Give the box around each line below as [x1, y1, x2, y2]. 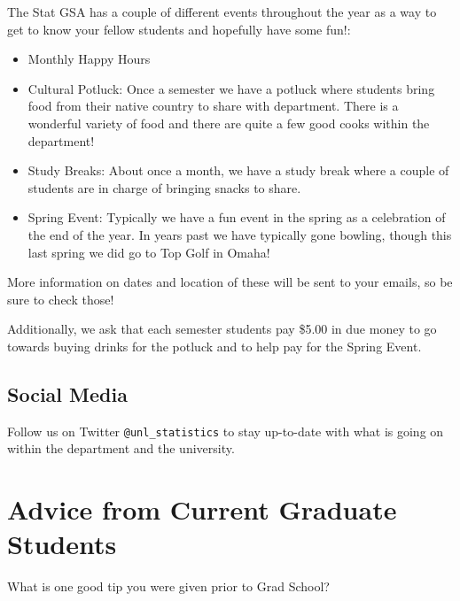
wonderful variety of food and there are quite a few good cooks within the [27, 113, 430, 132]
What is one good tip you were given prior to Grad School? [7, 577, 330, 596]
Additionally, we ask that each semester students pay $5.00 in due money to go [7, 320, 437, 338]
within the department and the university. [7, 439, 235, 458]
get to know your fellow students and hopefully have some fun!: [7, 19, 351, 38]
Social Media [7, 380, 128, 407]
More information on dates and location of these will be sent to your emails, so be [7, 273, 453, 291]
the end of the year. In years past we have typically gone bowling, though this [27, 225, 452, 243]
